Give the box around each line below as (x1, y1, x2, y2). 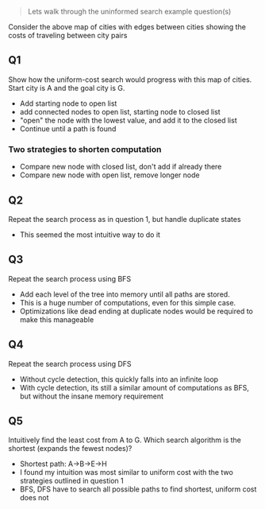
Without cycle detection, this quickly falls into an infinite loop (19, 374, 219, 384)
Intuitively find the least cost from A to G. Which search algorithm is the (8, 435, 242, 445)
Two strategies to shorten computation (8, 143, 162, 154)
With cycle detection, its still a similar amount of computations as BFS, (19, 383, 250, 392)
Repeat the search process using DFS (8, 359, 132, 368)
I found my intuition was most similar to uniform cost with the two (19, 468, 234, 477)
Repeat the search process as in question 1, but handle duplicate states (8, 214, 241, 223)
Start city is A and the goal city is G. (8, 83, 125, 92)
